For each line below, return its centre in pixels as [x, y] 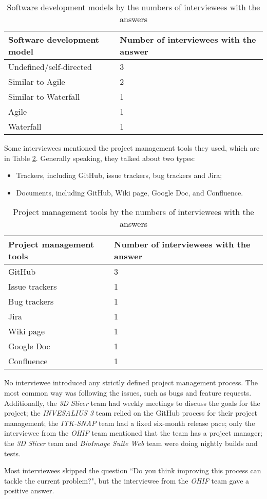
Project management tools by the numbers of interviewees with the [133, 212]
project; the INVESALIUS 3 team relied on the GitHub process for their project [131, 413]
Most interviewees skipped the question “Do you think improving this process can [133, 470]
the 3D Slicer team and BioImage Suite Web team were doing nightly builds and [131, 443]
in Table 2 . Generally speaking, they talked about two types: [100, 158]
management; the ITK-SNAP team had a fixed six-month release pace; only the [130, 423]
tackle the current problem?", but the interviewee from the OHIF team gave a [127, 480]
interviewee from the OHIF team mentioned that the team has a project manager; [133, 433]
